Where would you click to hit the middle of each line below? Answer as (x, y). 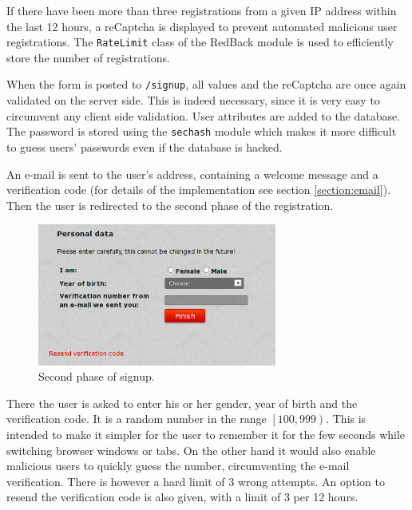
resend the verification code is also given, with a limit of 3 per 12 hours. (182, 497)
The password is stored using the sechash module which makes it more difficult (202, 131)
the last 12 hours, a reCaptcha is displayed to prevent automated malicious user (202, 26)
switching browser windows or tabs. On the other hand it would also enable (191, 450)
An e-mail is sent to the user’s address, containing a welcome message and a (192, 174)
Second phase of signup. (97, 376)
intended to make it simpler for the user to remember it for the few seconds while (206, 434)
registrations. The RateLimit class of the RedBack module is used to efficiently (200, 42)
